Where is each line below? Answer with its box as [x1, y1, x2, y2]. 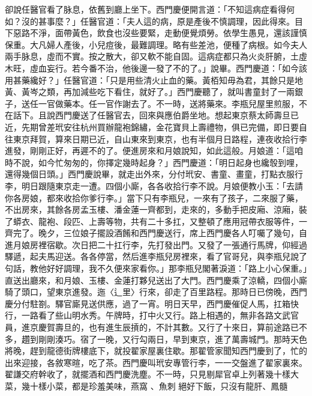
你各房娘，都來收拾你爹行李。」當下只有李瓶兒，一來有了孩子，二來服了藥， [5, 191, 303, 204]
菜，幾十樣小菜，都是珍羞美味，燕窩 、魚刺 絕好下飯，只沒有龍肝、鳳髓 [5, 380, 288, 392]
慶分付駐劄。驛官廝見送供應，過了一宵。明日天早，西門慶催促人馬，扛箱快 [5, 297, 299, 309]
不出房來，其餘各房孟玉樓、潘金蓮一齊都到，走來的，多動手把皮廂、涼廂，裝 [5, 203, 307, 216]
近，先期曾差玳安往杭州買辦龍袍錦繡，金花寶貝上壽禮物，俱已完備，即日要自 [5, 120, 307, 133]
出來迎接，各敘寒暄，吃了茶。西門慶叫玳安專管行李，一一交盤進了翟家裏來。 [5, 356, 307, 368]
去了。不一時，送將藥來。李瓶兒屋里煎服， [130, 97, 299, 109]
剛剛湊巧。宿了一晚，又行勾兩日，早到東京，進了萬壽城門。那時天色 [38, 332, 307, 345]
